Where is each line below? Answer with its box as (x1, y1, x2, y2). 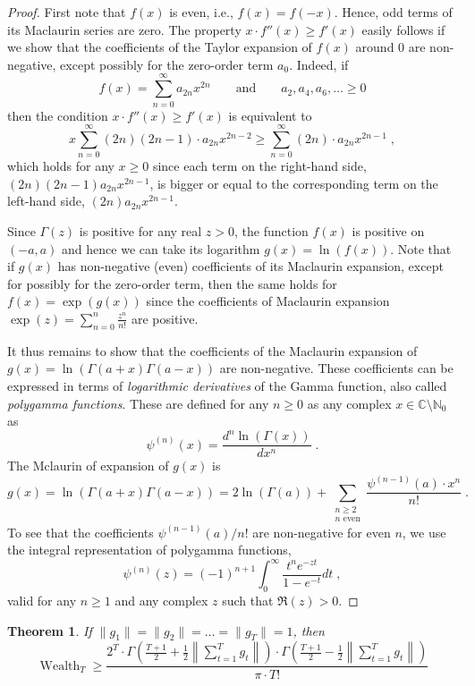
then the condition (7, 106, 108, 124)
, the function (234, 222, 309, 240)
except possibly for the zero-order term (60, 55, 274, 73)
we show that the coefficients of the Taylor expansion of (7, 38, 312, 56)
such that (222, 591, 274, 610)
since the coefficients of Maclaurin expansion (146, 292, 390, 310)
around (355, 38, 394, 56)
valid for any (7, 591, 77, 610)
